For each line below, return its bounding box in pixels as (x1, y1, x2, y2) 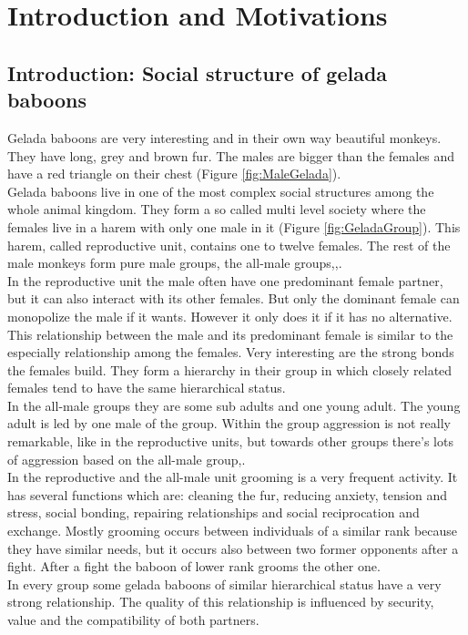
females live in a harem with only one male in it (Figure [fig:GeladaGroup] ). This (7, 217, 461, 236)
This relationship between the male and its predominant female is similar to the (7, 324, 453, 343)
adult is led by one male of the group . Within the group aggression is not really (7, 414, 451, 433)
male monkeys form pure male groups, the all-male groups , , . (7, 253, 342, 272)
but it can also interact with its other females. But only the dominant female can (7, 289, 460, 308)
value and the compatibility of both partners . (7, 610, 259, 629)
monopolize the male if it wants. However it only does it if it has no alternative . (7, 306, 453, 325)
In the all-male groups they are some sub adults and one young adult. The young (7, 395, 461, 415)
